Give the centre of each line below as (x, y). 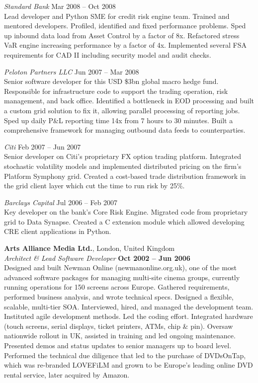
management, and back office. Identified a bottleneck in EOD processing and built (129, 101)
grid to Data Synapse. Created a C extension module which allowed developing (124, 221)
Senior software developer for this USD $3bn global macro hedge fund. (111, 81)
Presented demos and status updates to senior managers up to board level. (118, 345)
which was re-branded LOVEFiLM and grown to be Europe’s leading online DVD (129, 365)
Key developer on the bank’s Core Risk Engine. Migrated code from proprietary (126, 212)
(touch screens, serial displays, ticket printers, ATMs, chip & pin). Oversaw (119, 326)
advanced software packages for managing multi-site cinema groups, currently (122, 277)
